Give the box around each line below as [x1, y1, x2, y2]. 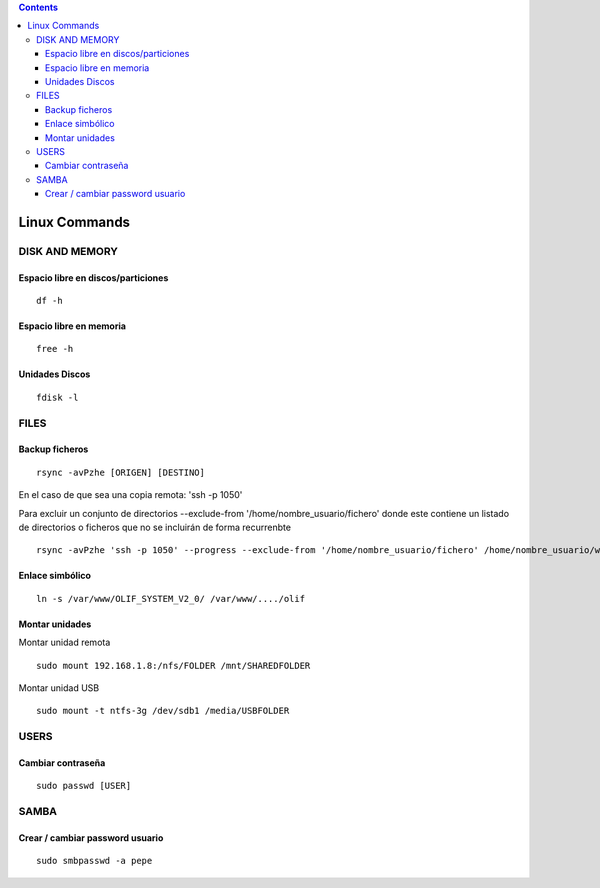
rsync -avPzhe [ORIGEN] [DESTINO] [36, 466, 205, 478]
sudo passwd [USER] [36, 780, 132, 792]
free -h [36, 343, 74, 355]
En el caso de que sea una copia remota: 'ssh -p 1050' [18, 489, 243, 501]
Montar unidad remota [18, 636, 111, 649]
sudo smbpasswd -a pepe [36, 855, 153, 867]
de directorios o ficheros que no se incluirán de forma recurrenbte [18, 521, 292, 533]
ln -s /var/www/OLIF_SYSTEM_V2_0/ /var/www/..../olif [36, 593, 305, 604]
